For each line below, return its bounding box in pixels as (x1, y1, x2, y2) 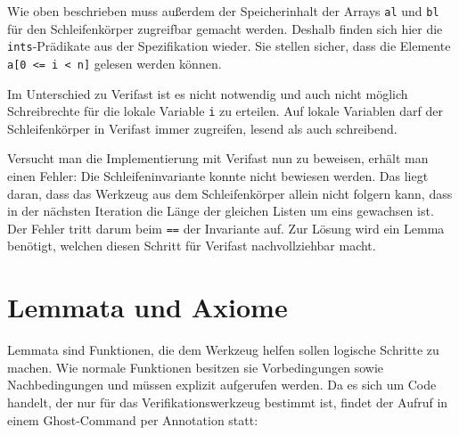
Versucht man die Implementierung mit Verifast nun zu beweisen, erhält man (7, 149, 429, 168)
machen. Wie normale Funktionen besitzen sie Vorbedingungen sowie (7, 357, 384, 376)
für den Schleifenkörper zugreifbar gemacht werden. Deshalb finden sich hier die (7, 19, 443, 37)
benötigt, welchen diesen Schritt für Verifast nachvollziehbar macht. (7, 236, 376, 255)
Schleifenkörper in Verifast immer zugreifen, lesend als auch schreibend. (7, 119, 398, 137)
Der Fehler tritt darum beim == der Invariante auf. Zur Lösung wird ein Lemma (7, 218, 445, 237)
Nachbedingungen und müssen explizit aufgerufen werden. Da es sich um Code (7, 375, 437, 394)
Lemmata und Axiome (7, 289, 288, 325)
